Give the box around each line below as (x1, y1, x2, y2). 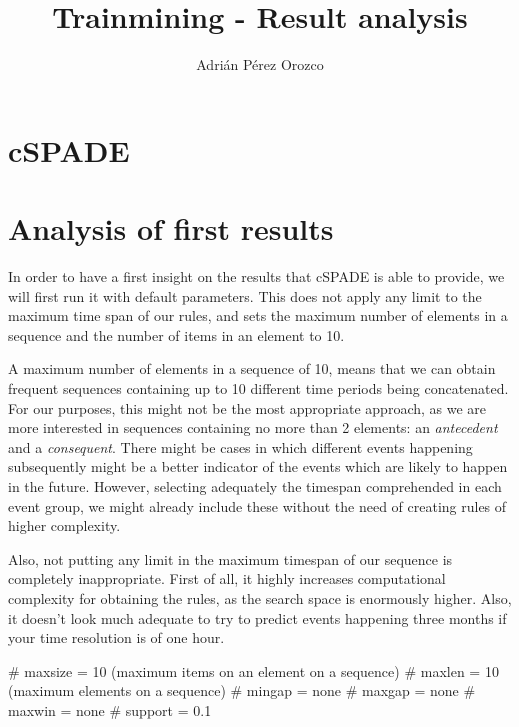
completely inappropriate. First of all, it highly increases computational (8, 568, 446, 589)
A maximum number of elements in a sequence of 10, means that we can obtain (8, 358, 496, 379)
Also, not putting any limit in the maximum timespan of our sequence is (8, 548, 453, 569)
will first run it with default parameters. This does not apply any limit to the (8, 285, 482, 306)
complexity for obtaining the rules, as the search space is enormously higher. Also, (8, 587, 512, 608)
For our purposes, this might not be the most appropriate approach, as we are (8, 397, 487, 418)
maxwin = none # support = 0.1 (8, 699, 212, 720)
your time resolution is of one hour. (8, 627, 225, 648)
